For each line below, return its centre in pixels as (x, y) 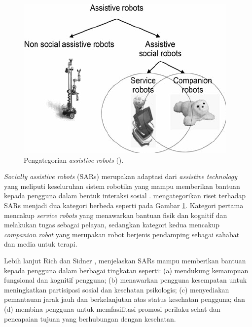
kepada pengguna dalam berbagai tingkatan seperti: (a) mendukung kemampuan (126, 270)
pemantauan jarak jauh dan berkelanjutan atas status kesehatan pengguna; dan (125, 299)
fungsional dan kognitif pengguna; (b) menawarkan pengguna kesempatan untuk (126, 280)
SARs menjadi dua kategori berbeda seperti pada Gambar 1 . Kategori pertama (124, 205)
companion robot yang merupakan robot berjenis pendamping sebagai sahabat (122, 234)
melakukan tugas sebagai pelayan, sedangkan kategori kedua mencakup (112, 225)
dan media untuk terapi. (41, 244)
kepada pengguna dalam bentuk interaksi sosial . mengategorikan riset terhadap (125, 196)
